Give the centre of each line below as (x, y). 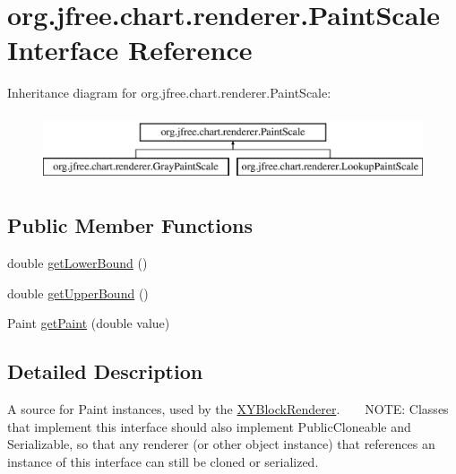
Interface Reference (130, 50)
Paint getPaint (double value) (89, 323)
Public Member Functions (130, 225)
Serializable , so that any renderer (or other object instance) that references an (221, 444)
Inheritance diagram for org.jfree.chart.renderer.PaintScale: (169, 93)
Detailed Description (105, 371)
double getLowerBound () (77, 263)
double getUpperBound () (78, 293)
